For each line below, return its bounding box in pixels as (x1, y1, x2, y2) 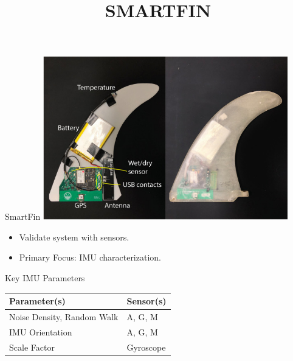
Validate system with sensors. (19, 230, 129, 243)
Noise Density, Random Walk (9, 310, 119, 323)
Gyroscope (126, 340, 166, 353)
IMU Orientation (9, 325, 72, 338)
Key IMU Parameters (5, 271, 85, 284)
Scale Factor (9, 340, 55, 353)
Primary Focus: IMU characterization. (19, 251, 161, 264)
